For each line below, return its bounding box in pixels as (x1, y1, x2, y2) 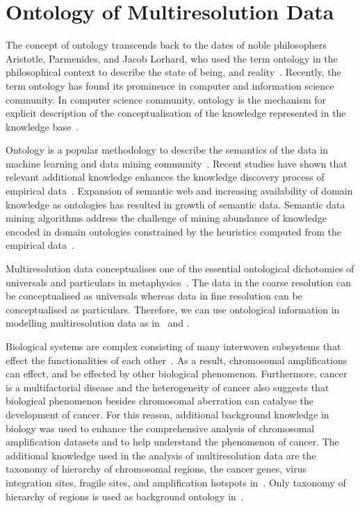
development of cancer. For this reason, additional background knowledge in (6, 407, 329, 421)
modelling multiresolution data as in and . (6, 316, 190, 330)
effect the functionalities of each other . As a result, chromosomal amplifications (6, 352, 347, 367)
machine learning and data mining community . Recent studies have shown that (6, 156, 347, 170)
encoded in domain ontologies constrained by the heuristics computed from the (6, 224, 342, 238)
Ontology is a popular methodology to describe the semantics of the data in (6, 142, 328, 157)
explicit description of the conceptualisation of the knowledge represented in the (6, 106, 346, 120)
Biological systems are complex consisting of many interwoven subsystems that (6, 339, 341, 353)
